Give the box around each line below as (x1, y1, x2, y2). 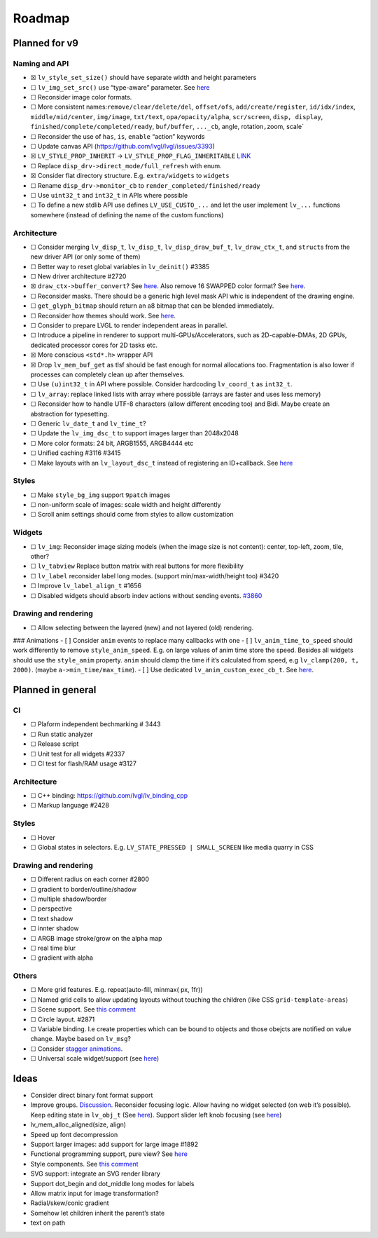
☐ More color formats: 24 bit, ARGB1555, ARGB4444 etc (30, 439, 194, 447)
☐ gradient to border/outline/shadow (30, 885, 136, 893)
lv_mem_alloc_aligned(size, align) (30, 1120, 126, 1129)
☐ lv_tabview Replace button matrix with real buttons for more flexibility (30, 562, 244, 571)
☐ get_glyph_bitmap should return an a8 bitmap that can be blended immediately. (30, 301, 274, 310)
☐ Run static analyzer (30, 730, 94, 738)
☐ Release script (30, 740, 79, 748)
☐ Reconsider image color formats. (30, 93, 132, 102)
